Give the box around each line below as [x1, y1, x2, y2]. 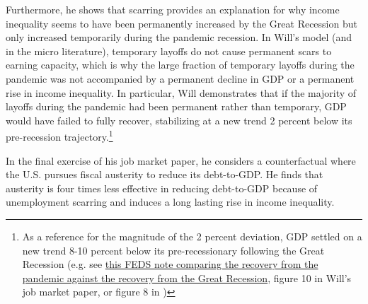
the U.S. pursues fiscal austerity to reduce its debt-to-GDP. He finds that [6, 167, 323, 182]
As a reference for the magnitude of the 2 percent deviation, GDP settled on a [22, 228, 362, 243]
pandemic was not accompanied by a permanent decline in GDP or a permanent [6, 71, 355, 86]
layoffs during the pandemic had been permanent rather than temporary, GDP [6, 99, 347, 114]
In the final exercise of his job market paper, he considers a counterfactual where [6, 153, 356, 168]
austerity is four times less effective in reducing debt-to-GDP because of [6, 180, 318, 195]
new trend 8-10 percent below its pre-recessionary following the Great [22, 242, 325, 257]
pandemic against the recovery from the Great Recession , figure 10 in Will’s [22, 270, 352, 285]
